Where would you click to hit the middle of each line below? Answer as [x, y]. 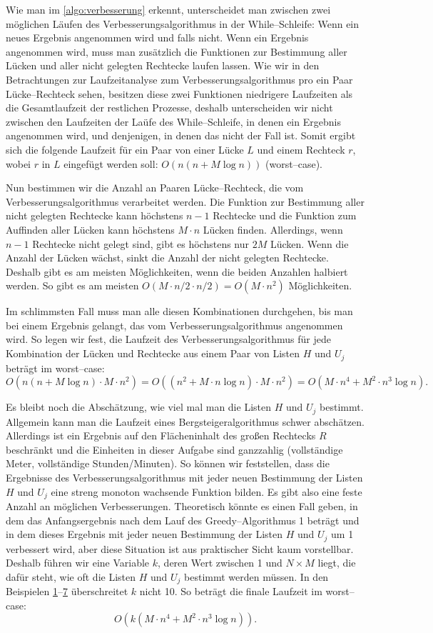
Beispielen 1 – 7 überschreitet [67, 591]
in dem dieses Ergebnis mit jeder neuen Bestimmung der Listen [144, 534]
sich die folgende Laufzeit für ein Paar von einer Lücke [125, 149]
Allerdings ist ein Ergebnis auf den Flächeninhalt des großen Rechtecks [161, 435]
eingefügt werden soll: [111, 163]
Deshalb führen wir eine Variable [78, 563]
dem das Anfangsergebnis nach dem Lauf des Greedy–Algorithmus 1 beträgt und [183, 520]
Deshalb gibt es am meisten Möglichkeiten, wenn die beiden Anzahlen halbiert [177, 271]
